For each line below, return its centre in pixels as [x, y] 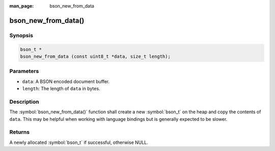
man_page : [22, 6]
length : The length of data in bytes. [61, 89]
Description [24, 102]
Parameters [24, 71]
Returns [20, 132]
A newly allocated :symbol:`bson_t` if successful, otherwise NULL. [79, 142]
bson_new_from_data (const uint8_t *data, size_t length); [95, 56]
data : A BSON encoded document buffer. [66, 81]
